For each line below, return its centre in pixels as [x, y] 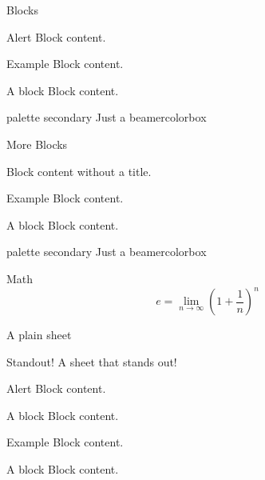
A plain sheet [39, 335]
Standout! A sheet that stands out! [92, 361]
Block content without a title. [79, 171]
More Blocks [37, 144]
